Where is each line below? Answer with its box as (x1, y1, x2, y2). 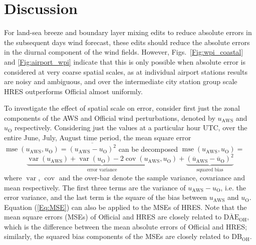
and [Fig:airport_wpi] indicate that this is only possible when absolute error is (4, 56, 245, 67)
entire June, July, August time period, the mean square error (4, 132, 191, 143)
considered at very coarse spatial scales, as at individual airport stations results (4, 66, 247, 77)
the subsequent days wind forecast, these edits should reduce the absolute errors (4, 37, 250, 47)
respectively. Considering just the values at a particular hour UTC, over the (15, 122, 247, 133)
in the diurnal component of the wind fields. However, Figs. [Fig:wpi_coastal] (4, 47, 243, 57)
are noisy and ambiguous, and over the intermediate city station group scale (4, 76, 237, 87)
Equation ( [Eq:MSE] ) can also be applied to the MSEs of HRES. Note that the (4, 201, 247, 212)
